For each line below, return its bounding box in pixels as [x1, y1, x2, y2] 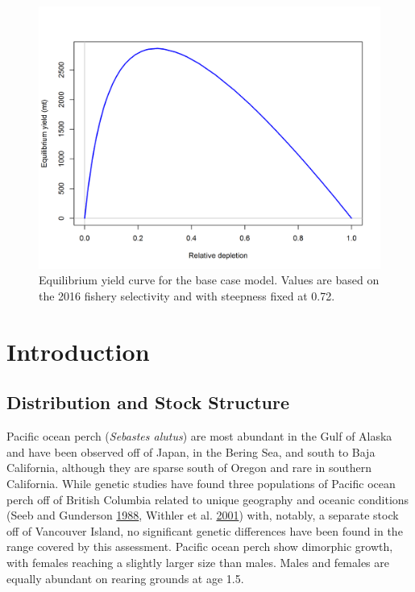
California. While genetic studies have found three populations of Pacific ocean [6, 475, 396, 491]
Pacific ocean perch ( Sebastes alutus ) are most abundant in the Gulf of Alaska [6, 428, 392, 445]
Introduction [6, 334, 150, 367]
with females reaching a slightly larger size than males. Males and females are [6, 553, 390, 570]
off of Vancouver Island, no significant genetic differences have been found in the [6, 522, 403, 539]
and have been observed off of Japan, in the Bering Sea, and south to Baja [6, 443, 376, 460]
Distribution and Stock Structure [6, 390, 290, 415]
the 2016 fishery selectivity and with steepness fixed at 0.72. [39, 288, 335, 304]
